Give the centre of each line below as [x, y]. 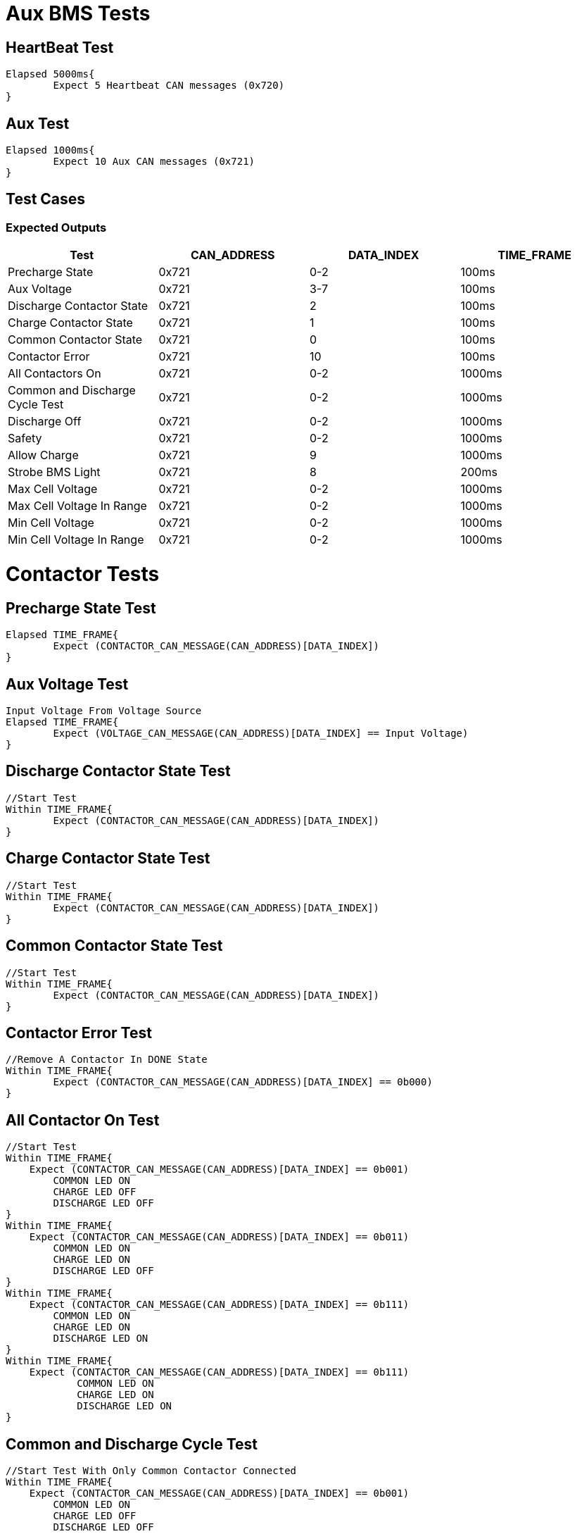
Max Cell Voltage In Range [77, 506]
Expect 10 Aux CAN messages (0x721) [154, 162]
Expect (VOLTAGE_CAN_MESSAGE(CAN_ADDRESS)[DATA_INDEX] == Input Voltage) [261, 733]
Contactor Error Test [79, 1033]
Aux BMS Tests [78, 13]
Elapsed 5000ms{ [50, 74]
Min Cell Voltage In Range [76, 540]
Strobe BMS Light [54, 472]
